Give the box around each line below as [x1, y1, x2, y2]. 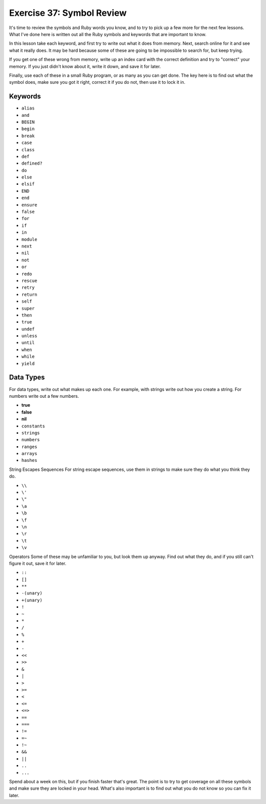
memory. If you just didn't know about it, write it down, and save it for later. [9, 63, 161, 69]
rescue [21, 278, 37, 283]
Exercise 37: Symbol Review [9, 7, 127, 18]
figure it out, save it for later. [9, 560, 66, 566]
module [21, 237, 37, 242]
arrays [21, 451, 37, 456]
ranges [21, 444, 37, 450]
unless [21, 333, 37, 339]
